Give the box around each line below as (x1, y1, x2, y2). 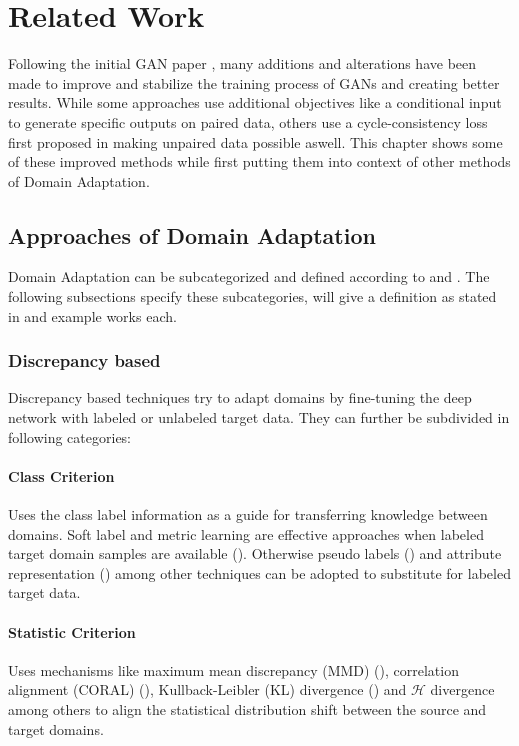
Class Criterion (8, 465, 115, 486)
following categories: (8, 426, 132, 447)
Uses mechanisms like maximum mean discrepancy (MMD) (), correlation (8, 659, 459, 680)
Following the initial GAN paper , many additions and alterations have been (8, 53, 477, 74)
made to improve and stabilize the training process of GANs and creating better (8, 72, 500, 93)
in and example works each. (8, 305, 177, 326)
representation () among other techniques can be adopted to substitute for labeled (8, 562, 511, 583)
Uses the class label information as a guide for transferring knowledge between (8, 504, 488, 525)
